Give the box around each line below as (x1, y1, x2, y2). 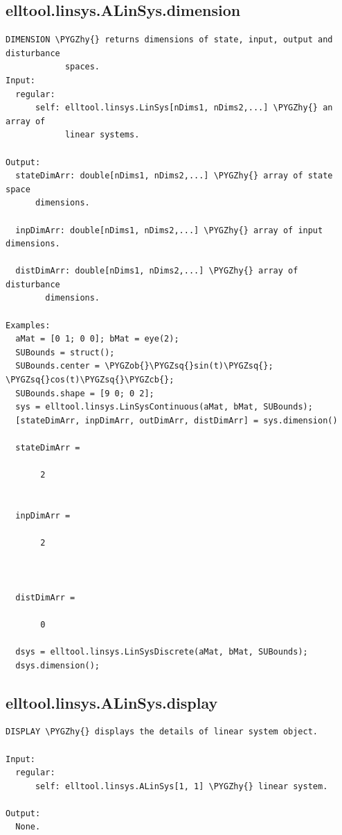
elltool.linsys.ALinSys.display (6, 691, 218, 713)
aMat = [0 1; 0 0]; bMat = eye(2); (15, 334, 179, 344)
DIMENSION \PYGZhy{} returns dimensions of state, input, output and (6, 35, 333, 45)
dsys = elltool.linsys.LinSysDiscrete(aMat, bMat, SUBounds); (15, 646, 308, 657)
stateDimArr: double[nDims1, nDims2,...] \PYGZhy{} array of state (15, 171, 333, 181)
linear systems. (64, 130, 140, 140)
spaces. (64, 62, 100, 72)
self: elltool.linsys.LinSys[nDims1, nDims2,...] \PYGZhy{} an (35, 103, 333, 113)
